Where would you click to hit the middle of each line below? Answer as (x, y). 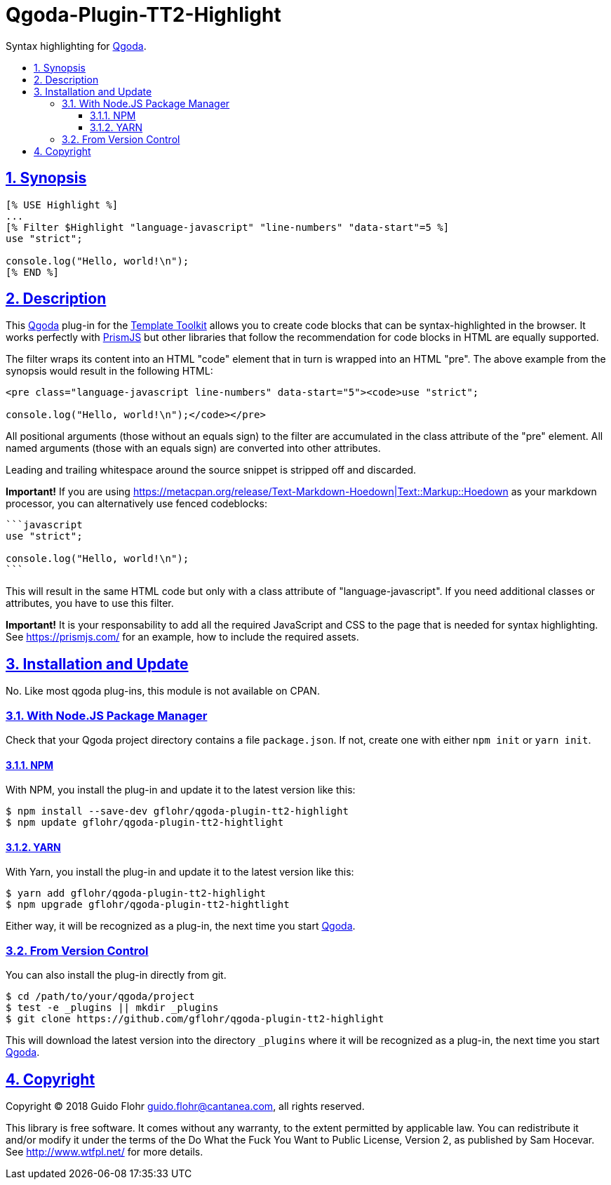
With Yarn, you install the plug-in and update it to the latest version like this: (180, 872)
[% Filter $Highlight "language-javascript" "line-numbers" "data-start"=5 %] (228, 227)
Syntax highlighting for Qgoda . (76, 46)
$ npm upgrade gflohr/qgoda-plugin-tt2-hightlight (148, 905)
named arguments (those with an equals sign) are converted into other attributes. (193, 448)
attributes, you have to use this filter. (90, 603)
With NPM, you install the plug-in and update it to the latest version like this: (181, 790)
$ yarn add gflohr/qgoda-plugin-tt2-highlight (136, 893)
